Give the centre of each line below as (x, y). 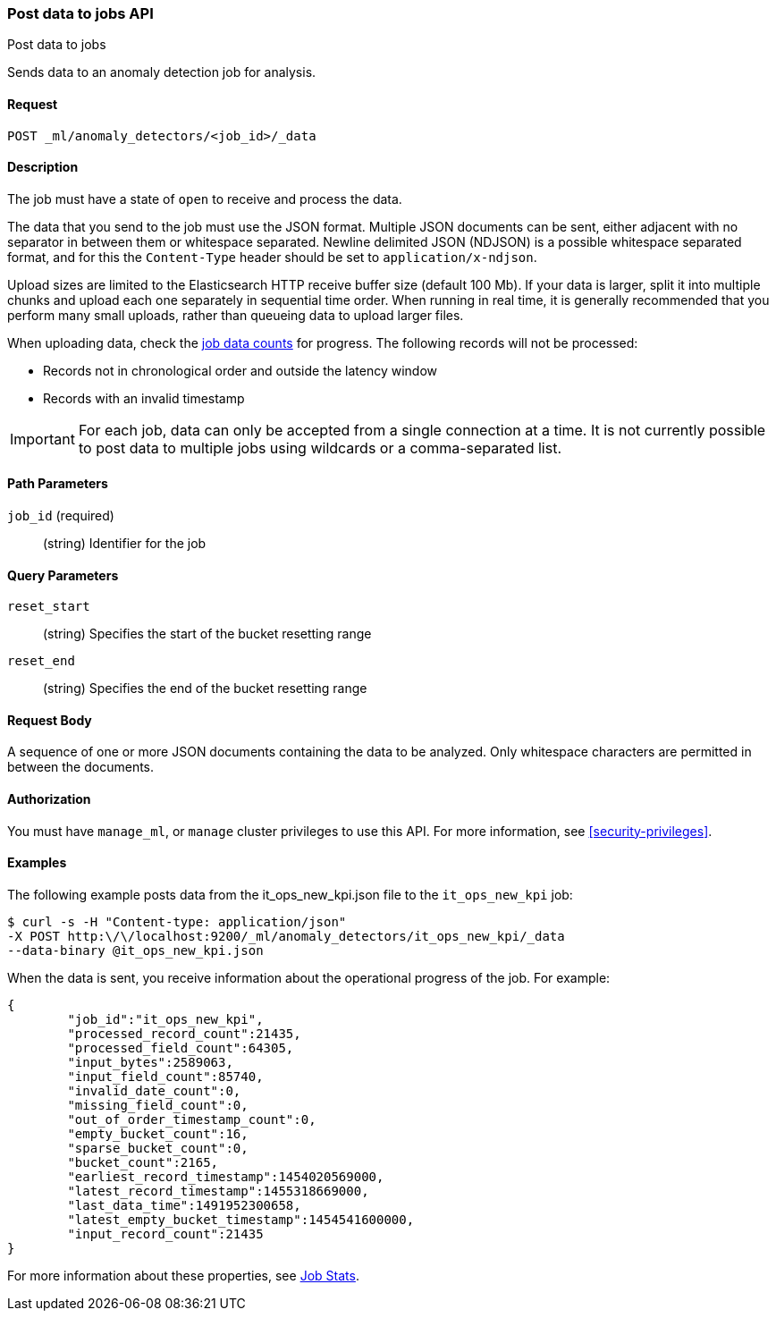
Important (42, 439)
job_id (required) (61, 516)
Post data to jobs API (80, 13)
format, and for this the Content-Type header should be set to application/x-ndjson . (272, 257)
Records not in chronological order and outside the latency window (240, 370)
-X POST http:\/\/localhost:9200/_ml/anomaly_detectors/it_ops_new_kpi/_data (286, 936)
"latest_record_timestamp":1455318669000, (218, 1191)
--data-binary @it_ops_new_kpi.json (135, 950)
